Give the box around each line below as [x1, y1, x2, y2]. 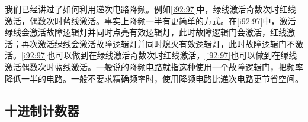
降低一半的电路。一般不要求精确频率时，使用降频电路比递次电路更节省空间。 [5, 72, 303, 84]
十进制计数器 [5, 101, 79, 119]
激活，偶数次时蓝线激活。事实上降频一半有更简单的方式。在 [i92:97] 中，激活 [5, 14, 296, 27]
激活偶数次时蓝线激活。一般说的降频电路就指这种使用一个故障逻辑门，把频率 [5, 60, 303, 72]
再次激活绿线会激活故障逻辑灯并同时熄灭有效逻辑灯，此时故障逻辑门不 [21, 37, 295, 50]
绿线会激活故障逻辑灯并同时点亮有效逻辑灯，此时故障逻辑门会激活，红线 [5, 26, 287, 38]
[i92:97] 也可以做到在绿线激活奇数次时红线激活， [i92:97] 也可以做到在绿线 [21, 49, 297, 61]
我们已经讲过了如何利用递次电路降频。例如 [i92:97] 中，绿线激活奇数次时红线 [5, 3, 296, 15]
